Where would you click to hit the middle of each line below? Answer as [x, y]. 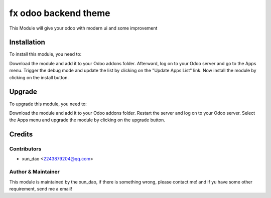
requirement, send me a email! [41, 189]
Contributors [25, 149]
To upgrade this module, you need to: [48, 104]
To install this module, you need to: [45, 54]
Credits [21, 135]
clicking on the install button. [39, 77]
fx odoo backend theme [60, 13]
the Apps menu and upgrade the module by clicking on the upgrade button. [87, 120]
